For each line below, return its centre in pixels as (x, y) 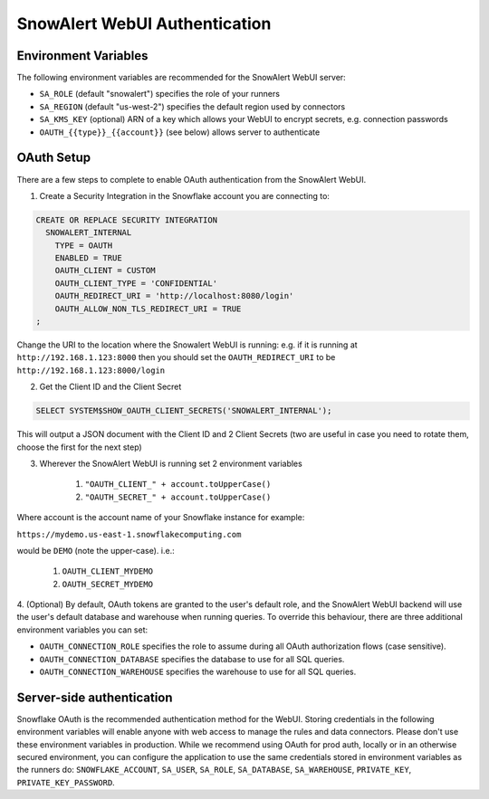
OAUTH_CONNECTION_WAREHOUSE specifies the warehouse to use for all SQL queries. (198, 672)
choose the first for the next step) (79, 447)
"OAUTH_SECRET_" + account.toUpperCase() (178, 497)
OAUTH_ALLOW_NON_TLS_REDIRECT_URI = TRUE (148, 309)
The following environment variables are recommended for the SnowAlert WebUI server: (181, 78)
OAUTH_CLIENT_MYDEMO (108, 571)
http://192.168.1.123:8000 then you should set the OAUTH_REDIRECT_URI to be (176, 357)
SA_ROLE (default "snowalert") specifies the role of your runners (160, 94)
